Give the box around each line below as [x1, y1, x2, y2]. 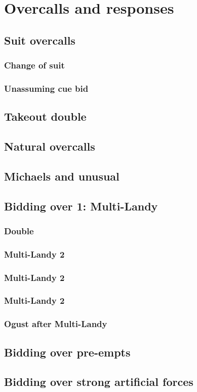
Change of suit [4, 59, 65, 72]
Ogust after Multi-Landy [4, 317, 107, 330]
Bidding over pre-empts [4, 344, 131, 360]
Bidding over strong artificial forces [4, 374, 193, 389]
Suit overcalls [4, 32, 75, 48]
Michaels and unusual [4, 168, 120, 184]
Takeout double [4, 109, 87, 124]
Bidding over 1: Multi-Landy [4, 198, 158, 213]
